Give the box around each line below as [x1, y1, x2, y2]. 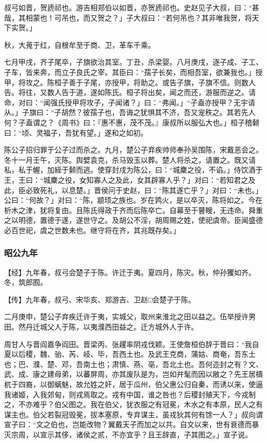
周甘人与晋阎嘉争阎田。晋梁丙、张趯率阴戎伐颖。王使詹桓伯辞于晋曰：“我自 [4, 338, 259, 349]
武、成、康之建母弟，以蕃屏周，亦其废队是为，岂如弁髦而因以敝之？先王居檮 [4, 369, 263, 379]
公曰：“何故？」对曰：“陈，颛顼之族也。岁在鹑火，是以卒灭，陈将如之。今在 [4, 195, 263, 205]
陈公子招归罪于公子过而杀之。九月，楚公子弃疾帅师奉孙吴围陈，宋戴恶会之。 [4, 144, 263, 155]
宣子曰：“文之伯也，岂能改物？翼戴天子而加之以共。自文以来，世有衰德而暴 [4, 419, 259, 430]
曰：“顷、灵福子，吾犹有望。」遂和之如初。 [4, 127, 148, 138]
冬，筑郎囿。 [4, 277, 47, 287]
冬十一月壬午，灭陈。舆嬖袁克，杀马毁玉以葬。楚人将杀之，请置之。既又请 [4, 154, 256, 165]
